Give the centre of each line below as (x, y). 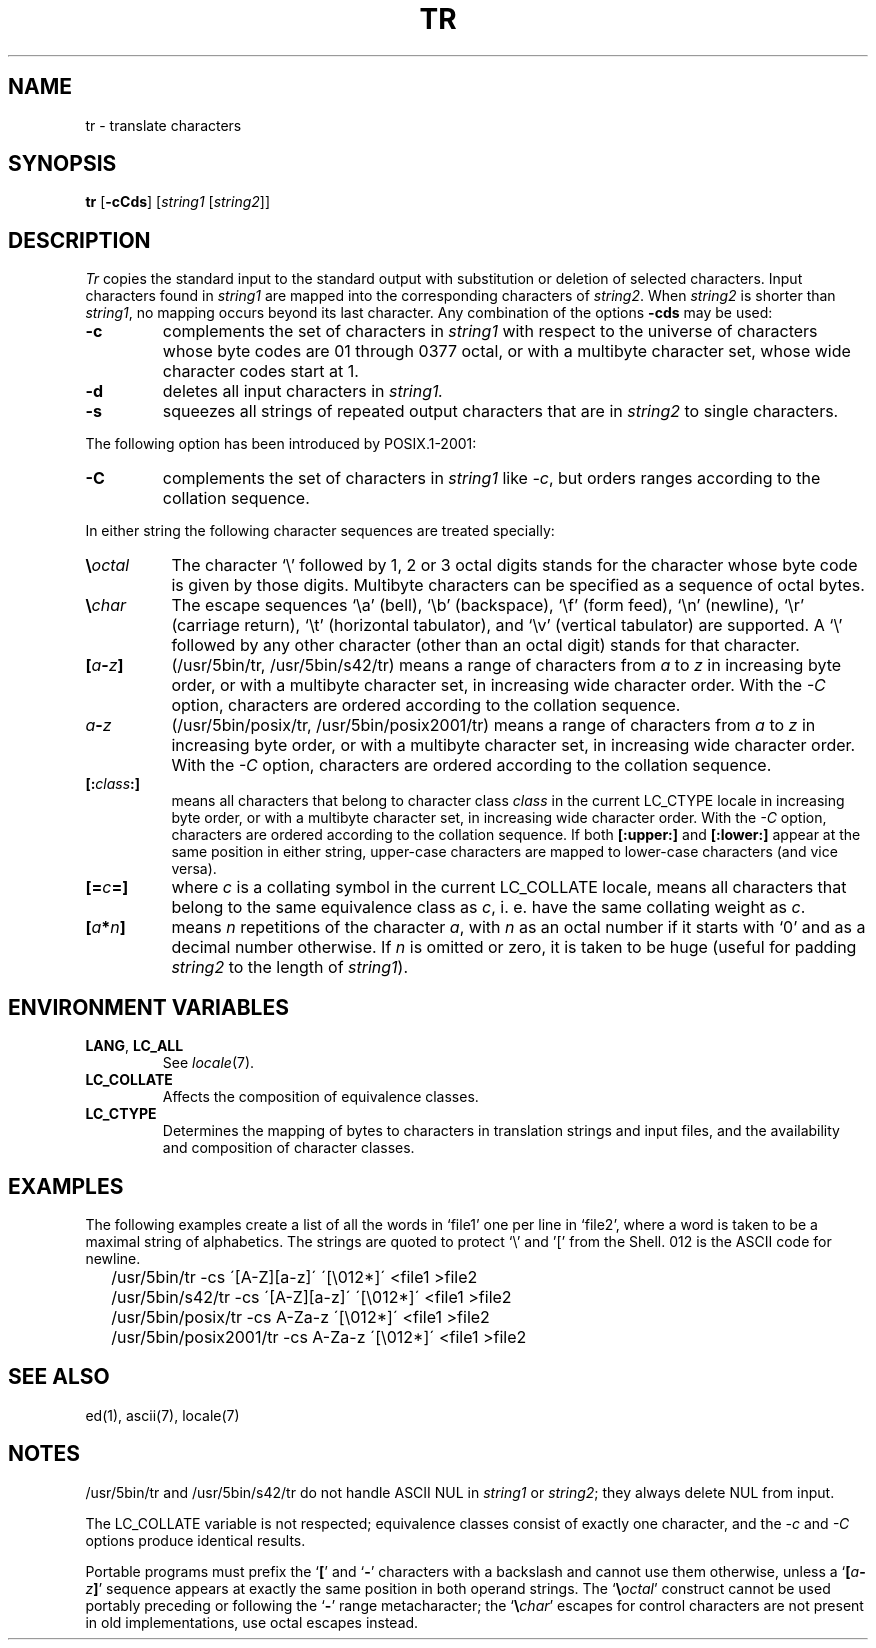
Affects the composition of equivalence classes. (320, 1097)
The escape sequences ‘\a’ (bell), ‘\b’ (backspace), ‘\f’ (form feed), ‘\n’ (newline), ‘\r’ (488, 605)
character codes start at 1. (260, 371)
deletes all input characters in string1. (303, 391)
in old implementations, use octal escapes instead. (252, 1622)
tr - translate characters (163, 125)
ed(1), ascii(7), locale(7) (162, 1415)
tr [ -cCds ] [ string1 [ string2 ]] (178, 202)
